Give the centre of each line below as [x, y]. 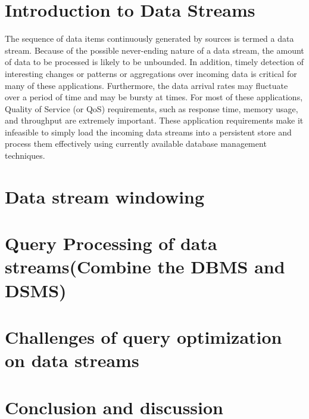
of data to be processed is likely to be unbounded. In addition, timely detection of [154, 62]
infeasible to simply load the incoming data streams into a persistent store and [148, 132]
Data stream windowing [105, 196]
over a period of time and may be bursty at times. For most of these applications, [154, 97]
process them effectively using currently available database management [136, 144]
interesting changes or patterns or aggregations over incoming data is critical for [151, 73]
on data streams [72, 360]
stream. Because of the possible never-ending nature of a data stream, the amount [154, 50]
